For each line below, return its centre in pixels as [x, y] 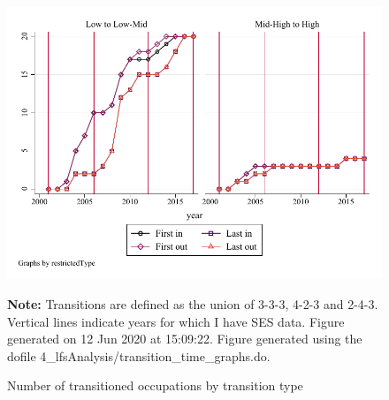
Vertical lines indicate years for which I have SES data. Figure [176, 321]
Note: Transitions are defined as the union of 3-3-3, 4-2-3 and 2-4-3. [193, 303]
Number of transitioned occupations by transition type [155, 385]
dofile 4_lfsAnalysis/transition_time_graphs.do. [139, 355]
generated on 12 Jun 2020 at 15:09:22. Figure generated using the [185, 339]
